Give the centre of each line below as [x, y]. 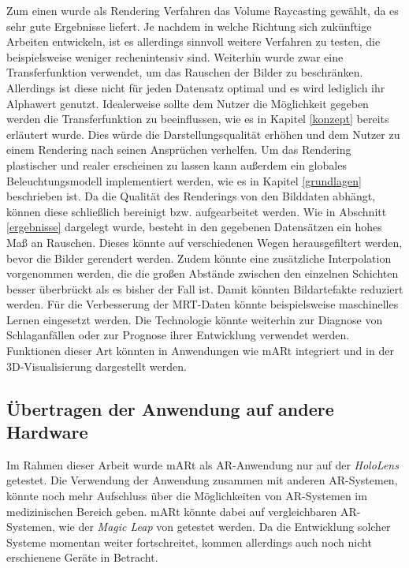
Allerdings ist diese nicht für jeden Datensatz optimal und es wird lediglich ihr [196, 87]
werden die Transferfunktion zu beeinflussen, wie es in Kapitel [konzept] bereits [198, 119]
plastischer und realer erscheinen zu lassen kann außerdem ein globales [177, 164]
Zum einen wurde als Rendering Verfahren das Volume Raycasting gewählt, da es [203, 10]
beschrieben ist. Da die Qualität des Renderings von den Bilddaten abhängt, [191, 196]
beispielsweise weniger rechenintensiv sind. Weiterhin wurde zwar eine [175, 56]
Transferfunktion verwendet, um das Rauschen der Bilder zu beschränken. [185, 72]
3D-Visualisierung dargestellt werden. [97, 366]
